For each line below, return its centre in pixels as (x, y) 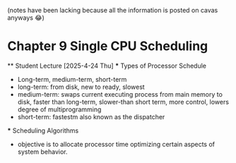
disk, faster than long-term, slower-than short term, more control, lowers (123, 102)
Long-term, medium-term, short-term (72, 79)
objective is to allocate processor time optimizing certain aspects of (116, 144)
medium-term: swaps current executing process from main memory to (120, 94)
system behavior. (43, 152)
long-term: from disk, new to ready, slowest (81, 87)
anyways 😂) (26, 18)
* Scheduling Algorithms (43, 131)
